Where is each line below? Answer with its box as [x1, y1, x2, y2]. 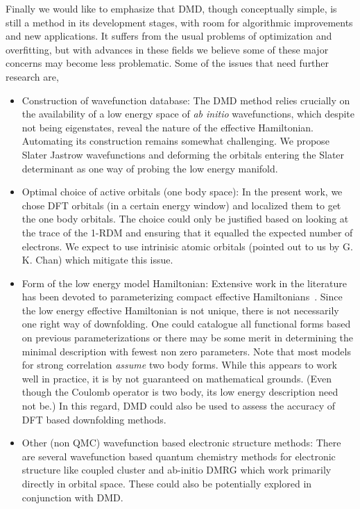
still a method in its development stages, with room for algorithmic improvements [6, 15, 353, 29]
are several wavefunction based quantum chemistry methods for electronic [22, 449, 336, 463]
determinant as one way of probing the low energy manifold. [22, 161, 278, 175]
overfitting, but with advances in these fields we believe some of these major [6, 42, 329, 56]
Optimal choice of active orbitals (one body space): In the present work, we [22, 184, 343, 199]
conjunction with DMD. [22, 490, 123, 504]
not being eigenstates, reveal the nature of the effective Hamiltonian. [22, 120, 314, 134]
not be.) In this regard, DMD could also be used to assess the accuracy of [22, 398, 336, 413]
